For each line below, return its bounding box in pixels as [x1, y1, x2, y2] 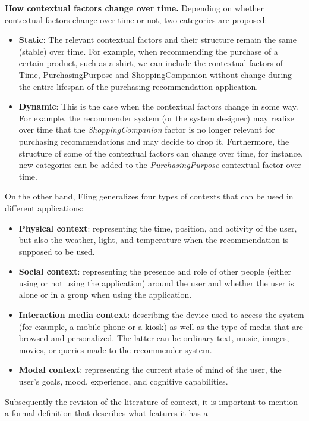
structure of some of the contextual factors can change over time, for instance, [18, 146, 303, 159]
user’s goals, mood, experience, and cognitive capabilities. [18, 375, 228, 388]
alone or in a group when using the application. [18, 288, 192, 301]
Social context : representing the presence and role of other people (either [18, 265, 291, 277]
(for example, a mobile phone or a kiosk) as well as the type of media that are [18, 320, 304, 332]
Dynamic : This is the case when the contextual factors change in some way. [18, 100, 298, 113]
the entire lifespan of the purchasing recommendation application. [18, 80, 258, 92]
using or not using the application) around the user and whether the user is [18, 276, 294, 289]
